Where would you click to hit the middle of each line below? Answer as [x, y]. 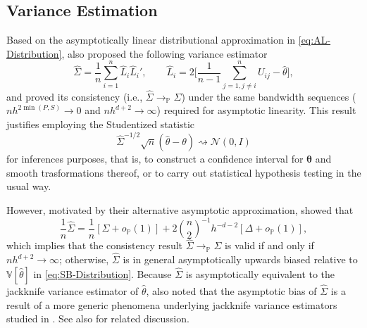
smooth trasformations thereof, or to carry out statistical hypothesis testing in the [184, 172]
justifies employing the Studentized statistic [101, 124]
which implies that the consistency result [94, 245]
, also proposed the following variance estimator [164, 53]
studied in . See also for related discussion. [98, 318]
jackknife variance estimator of [73, 290]
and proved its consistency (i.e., [75, 96]
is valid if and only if [269, 245]
